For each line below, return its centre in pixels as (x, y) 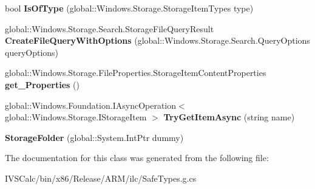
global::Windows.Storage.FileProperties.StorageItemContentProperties (136, 73)
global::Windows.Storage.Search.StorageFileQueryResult (110, 28)
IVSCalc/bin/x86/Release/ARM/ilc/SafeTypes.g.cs (101, 178)
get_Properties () (42, 84)
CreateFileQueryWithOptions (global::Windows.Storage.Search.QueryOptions (157, 40)
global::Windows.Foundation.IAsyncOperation (91, 105)
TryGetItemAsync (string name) (229, 117)
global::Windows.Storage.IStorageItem (76, 117)
